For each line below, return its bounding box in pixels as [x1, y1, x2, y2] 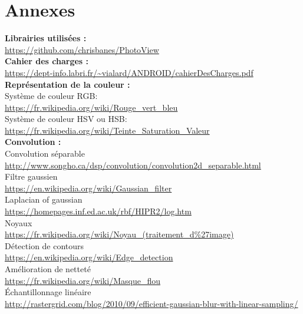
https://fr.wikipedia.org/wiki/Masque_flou [5, 274, 160, 286]
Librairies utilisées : [5, 32, 87, 44]
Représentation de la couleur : [5, 78, 130, 90]
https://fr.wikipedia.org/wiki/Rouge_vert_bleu [5, 101, 178, 113]
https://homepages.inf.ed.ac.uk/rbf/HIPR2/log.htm [5, 205, 192, 217]
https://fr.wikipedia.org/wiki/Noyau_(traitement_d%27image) [5, 228, 234, 240]
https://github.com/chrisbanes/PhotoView [5, 43, 159, 55]
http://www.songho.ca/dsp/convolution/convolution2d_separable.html [5, 158, 261, 171]
